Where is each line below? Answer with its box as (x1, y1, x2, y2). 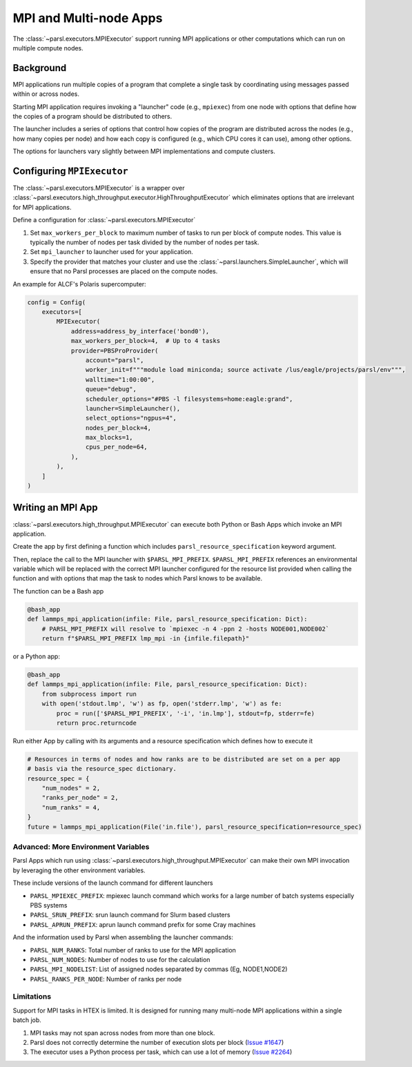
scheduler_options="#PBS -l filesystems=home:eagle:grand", (85, 395, 293, 403)
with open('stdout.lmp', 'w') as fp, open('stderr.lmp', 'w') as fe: (41, 700, 282, 707)
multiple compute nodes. (12, 43, 84, 52)
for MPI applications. (12, 203, 72, 211)
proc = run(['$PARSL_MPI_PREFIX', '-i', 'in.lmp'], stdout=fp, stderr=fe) (56, 709, 315, 717)
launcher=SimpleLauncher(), (85, 404, 181, 412)
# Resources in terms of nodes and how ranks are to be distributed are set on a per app (27, 755, 341, 763)
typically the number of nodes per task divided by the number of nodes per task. (30, 238, 259, 246)
